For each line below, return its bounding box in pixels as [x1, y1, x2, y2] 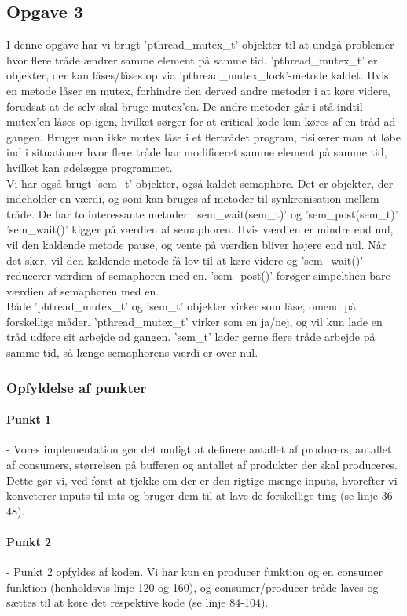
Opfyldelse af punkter [6, 377, 147, 397]
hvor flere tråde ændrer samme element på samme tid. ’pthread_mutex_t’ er [6, 51, 378, 68]
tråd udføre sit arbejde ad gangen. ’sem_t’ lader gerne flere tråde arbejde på [6, 328, 376, 345]
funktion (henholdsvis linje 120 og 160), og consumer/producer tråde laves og [6, 578, 379, 595]
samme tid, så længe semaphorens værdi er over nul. [6, 344, 258, 361]
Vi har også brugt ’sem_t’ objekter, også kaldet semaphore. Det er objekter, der [6, 174, 394, 191]
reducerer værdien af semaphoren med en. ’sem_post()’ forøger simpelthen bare [6, 267, 390, 284]
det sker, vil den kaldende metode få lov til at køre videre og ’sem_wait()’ [6, 251, 364, 268]
